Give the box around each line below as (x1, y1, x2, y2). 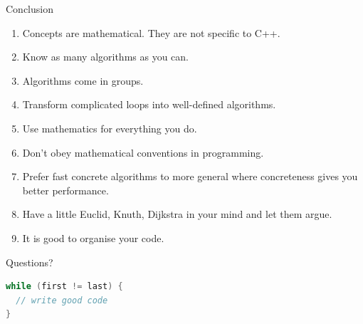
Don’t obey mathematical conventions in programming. (22, 145, 264, 160)
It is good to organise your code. (22, 230, 164, 245)
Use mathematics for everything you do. (22, 120, 197, 135)
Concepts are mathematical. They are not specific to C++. (22, 25, 280, 40)
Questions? (6, 254, 53, 269)
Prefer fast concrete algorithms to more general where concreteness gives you (22, 169, 358, 184)
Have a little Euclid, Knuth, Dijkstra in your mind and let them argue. (22, 207, 332, 221)
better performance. (22, 182, 109, 197)
